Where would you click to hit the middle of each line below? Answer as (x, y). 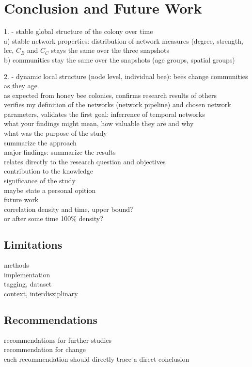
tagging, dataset (28, 284)
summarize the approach (40, 142)
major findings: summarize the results (60, 152)
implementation (27, 274)
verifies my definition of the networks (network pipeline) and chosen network (118, 104)
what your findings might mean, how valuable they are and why (99, 123)
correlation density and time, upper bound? (69, 209)
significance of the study (40, 181)
